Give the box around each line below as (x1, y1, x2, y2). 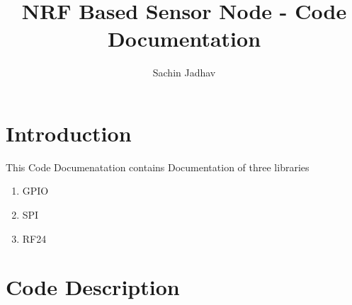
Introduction (6, 118, 132, 147)
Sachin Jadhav (152, 65, 216, 80)
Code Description (6, 272, 180, 301)
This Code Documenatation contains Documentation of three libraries (6, 159, 310, 174)
